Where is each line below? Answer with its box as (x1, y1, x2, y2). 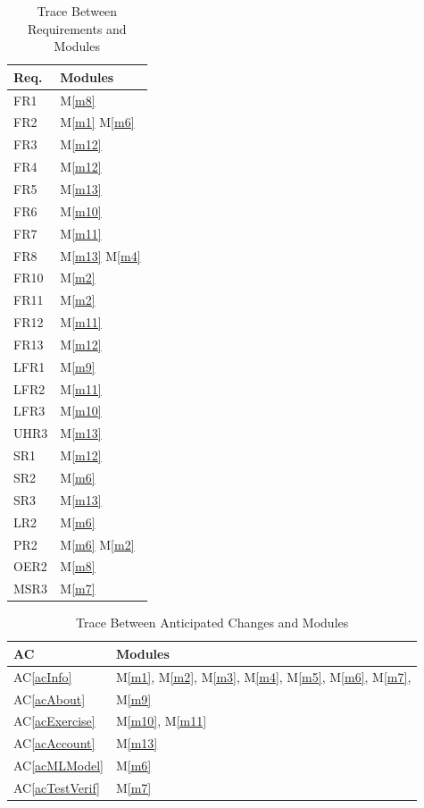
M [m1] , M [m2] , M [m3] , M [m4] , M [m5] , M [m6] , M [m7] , (115, 667, 412, 686)
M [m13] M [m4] (60, 246, 141, 265)
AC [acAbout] (13, 689, 86, 708)
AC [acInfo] (13, 667, 72, 686)
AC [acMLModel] (13, 756, 104, 775)
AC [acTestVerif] (13, 778, 100, 796)
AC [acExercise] (13, 711, 96, 730)
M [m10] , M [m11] (115, 711, 207, 730)
